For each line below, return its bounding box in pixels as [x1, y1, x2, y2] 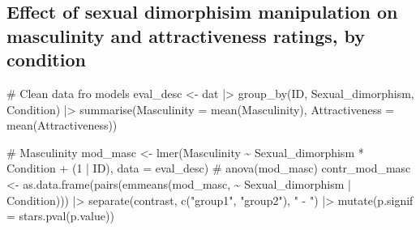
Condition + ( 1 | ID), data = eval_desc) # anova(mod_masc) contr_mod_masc [6, 160, 411, 177]
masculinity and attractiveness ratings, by [6, 23, 365, 48]
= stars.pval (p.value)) [6, 207, 114, 224]
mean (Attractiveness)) [6, 117, 118, 134]
